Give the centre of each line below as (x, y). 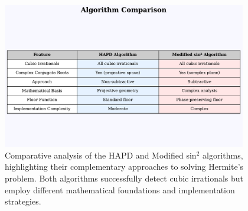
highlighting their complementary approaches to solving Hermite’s (124, 167)
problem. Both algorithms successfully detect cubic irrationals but (124, 178)
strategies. (23, 201)
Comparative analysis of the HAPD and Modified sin (101, 155)
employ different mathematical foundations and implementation (120, 189)
